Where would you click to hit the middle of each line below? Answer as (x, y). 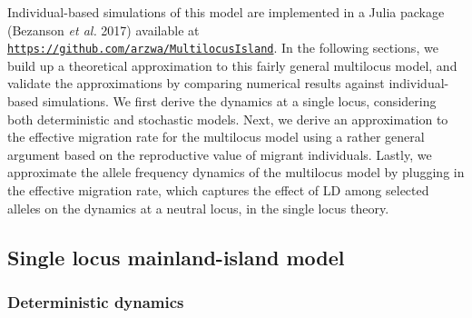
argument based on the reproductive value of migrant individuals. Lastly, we (220, 154)
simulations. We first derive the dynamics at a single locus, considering (239, 101)
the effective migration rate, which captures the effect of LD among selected (218, 190)
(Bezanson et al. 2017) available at (103, 30)
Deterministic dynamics (96, 301)
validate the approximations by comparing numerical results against (196, 83)
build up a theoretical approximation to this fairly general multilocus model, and (232, 65)
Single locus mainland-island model (176, 257)
